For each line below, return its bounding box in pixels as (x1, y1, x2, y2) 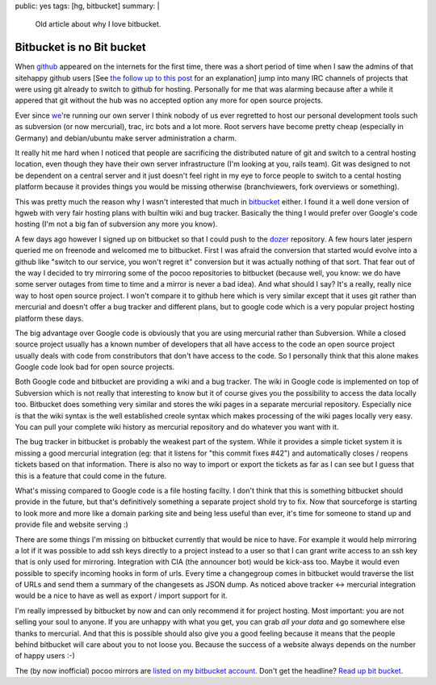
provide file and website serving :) (15, 519, 128, 529)
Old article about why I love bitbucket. (35, 19, 161, 29)
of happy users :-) (15, 651, 76, 661)
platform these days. (15, 313, 84, 323)
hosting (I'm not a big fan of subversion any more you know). (15, 219, 218, 229)
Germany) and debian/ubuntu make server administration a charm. (15, 133, 237, 143)
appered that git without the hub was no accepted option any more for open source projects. (15, 95, 323, 105)
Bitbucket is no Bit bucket (15, 40, 147, 54)
